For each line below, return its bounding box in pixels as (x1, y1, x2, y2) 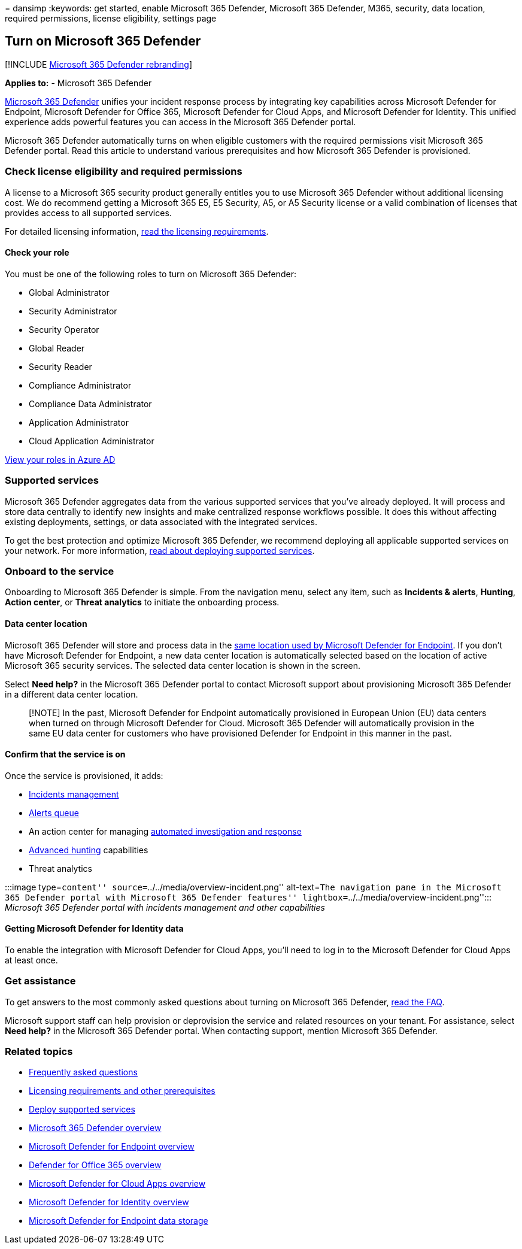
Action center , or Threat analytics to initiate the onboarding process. (5, 597, 280, 608)
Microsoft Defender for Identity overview (29, 1197, 189, 1208)
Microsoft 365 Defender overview (29, 1123, 162, 1133)
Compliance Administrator (29, 380, 132, 390)
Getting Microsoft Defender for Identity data (5, 923, 184, 934)
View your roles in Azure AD (5, 454, 116, 465)
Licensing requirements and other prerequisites (29, 1086, 216, 1096)
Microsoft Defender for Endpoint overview (29, 1141, 195, 1152)
